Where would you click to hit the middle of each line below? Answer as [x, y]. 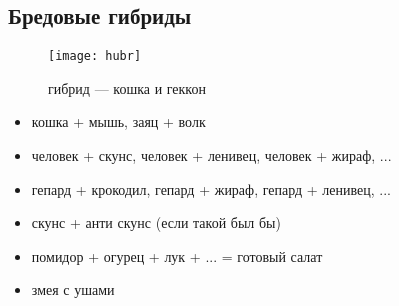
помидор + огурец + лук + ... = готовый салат [177, 255]
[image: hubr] [95, 56]
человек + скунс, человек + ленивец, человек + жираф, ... [211, 155]
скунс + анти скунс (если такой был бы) [156, 222]
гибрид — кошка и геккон [127, 87]
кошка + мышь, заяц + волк [118, 121]
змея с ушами [73, 289]
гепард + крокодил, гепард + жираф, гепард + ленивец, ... [211, 188]
